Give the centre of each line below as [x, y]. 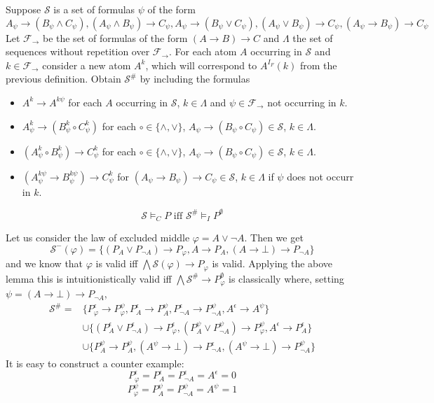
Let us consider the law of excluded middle [98, 238]
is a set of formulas [94, 9]
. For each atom [203, 51]
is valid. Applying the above [272, 263]
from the [319, 65]
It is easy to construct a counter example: [95, 363]
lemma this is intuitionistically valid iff [89, 278]
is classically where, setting [286, 278]
